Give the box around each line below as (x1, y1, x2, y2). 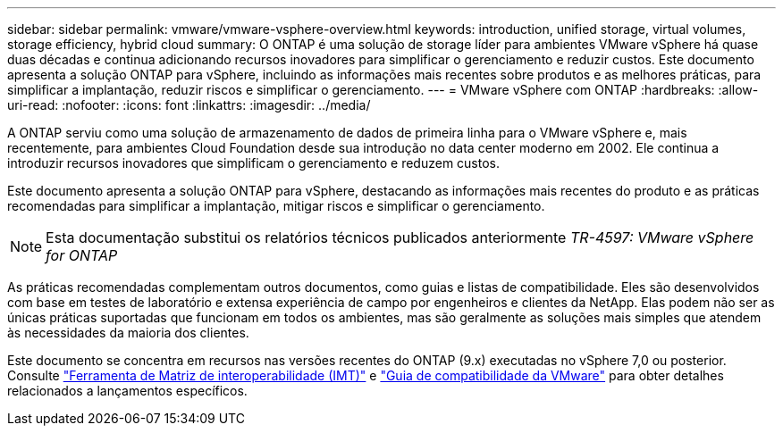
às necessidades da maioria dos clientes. (7, 325, 249, 340)
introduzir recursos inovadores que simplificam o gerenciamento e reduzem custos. (7, 155, 501, 171)
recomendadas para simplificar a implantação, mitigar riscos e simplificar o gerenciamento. (7, 198, 545, 213)
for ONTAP (46, 246, 118, 264)
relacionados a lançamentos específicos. (7, 383, 248, 398)
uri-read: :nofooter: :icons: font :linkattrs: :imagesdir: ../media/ (7, 97, 371, 112)
